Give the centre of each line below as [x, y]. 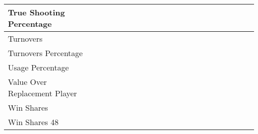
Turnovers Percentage [45, 53]
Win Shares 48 [33, 122]
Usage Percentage [38, 67]
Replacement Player [43, 93]
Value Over [28, 82]
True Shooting [36, 12]
